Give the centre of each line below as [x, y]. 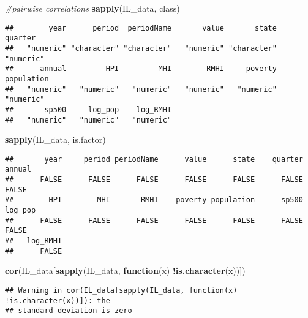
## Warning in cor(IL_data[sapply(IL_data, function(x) [121, 290]
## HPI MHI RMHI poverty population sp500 [154, 200]
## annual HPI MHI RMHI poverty [141, 69]
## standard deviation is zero [69, 311]
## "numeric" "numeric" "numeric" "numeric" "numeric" [141, 89]
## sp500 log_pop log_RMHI [88, 109]
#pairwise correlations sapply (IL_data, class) [92, 8]
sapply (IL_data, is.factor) [55, 139]
